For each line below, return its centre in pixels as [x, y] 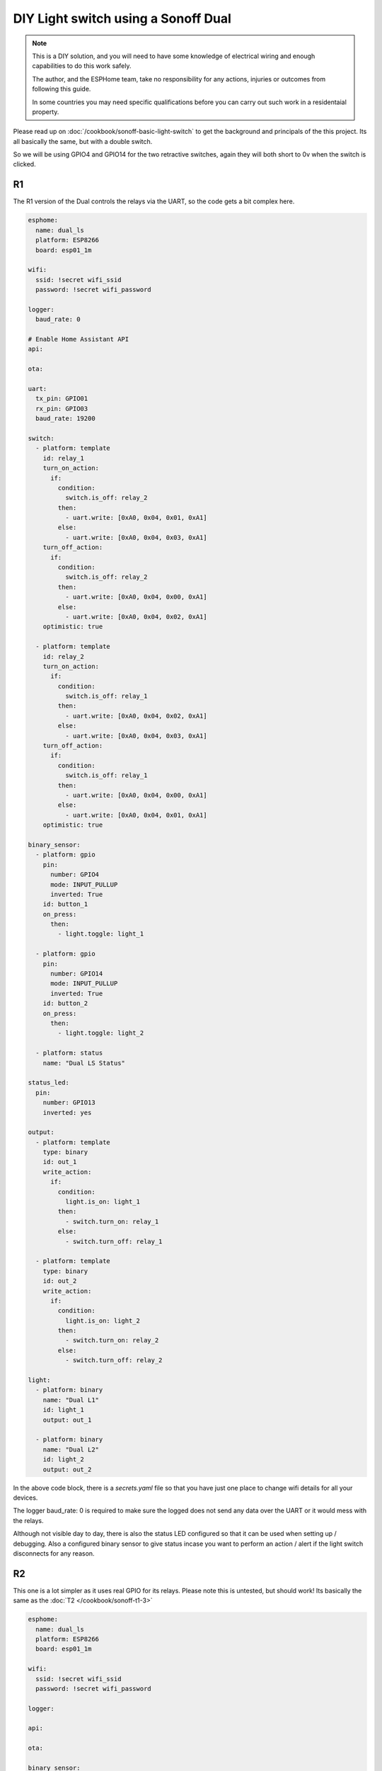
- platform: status [69, 1053]
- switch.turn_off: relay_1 [114, 1241]
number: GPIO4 [75, 875]
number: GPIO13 [69, 1103]
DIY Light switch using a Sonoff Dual [122, 18]
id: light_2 [64, 1460]
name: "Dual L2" [71, 1449]
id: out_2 [60, 1281]
